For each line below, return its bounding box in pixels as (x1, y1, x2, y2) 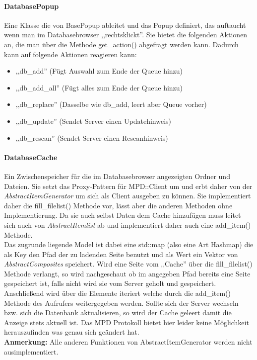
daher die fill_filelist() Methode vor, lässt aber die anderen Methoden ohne (4, 200, 233, 210)
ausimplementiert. (4, 346, 59, 357)
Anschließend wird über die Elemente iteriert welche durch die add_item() (4, 288, 231, 298)
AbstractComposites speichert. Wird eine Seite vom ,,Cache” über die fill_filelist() (4, 259, 253, 269)
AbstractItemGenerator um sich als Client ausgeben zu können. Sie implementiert (4, 190, 251, 201)
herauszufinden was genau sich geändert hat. (4, 327, 139, 337)
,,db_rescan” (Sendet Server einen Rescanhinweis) (15, 132, 168, 143)
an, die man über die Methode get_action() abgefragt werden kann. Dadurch (4, 39, 239, 49)
